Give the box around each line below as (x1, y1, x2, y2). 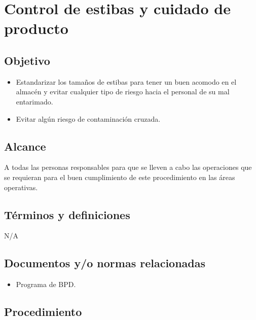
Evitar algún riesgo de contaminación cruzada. (16, 113, 161, 124)
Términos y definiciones (4, 206, 130, 222)
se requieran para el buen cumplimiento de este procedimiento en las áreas (4, 171, 235, 182)
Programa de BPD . (16, 279, 76, 290)
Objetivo (4, 52, 50, 68)
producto (4, 18, 68, 39)
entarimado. (16, 96, 53, 106)
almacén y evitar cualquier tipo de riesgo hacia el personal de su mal (16, 86, 230, 97)
